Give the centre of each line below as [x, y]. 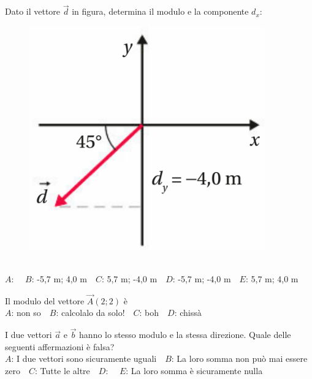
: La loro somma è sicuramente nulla [194, 370]
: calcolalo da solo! [90, 313]
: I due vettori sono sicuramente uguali [84, 358]
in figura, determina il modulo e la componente [160, 11]
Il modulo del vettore [45, 300]
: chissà [188, 313]
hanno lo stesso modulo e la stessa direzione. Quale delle [185, 335]
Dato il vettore [33, 11]
